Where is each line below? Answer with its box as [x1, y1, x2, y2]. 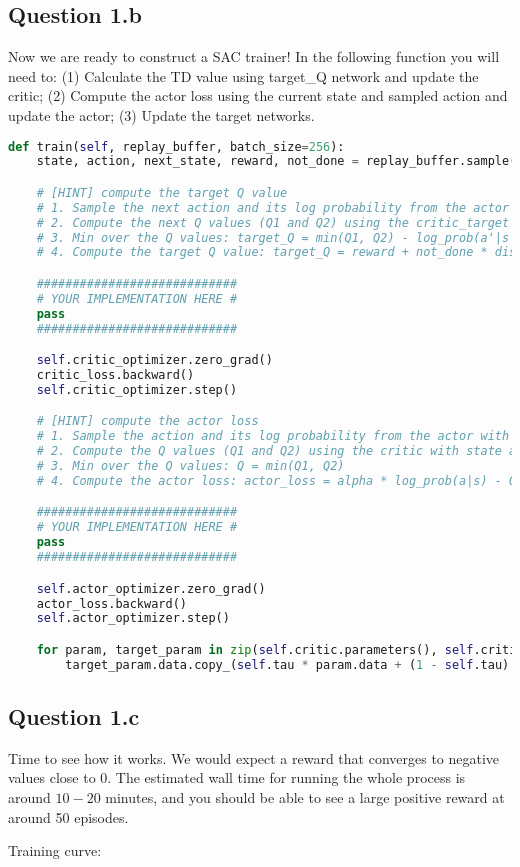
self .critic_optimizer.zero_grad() [36, 353, 273, 368]
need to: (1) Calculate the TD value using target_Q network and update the [8, 65, 479, 86]
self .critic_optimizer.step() [36, 382, 238, 397]
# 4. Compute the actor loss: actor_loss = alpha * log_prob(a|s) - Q [36, 473, 517, 488]
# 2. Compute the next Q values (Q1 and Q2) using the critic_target [36, 215, 510, 230]
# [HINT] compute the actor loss [36, 414, 259, 429]
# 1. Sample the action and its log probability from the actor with [36, 429, 510, 444]
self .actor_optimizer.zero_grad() [36, 581, 266, 596]
